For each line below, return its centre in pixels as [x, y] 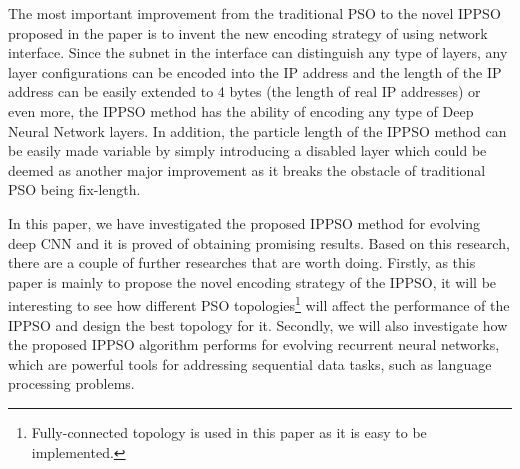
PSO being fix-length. [74, 189]
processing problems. [71, 383]
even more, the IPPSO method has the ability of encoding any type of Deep [241, 110]
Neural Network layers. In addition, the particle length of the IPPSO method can [257, 130]
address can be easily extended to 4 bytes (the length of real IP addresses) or [244, 91]
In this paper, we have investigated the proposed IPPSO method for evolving [244, 222]
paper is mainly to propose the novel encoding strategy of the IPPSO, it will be [252, 281]
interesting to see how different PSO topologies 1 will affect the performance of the [259, 303]
